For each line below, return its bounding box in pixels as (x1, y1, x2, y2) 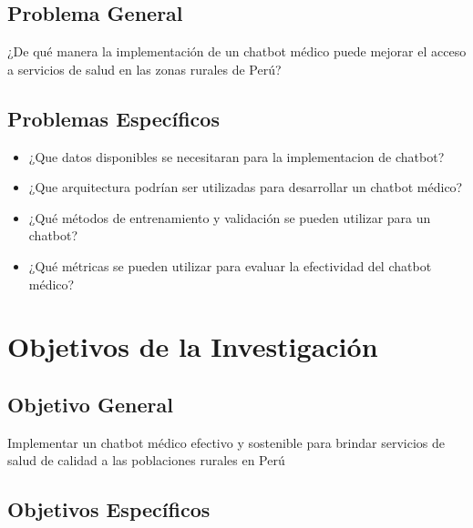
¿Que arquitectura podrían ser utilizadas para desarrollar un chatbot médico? (28, 178, 463, 197)
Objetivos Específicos (7, 495, 211, 523)
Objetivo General (7, 390, 173, 418)
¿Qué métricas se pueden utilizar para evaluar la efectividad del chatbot (28, 256, 432, 275)
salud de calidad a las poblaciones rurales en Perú (7, 451, 285, 470)
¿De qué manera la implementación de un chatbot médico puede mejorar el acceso (7, 42, 467, 61)
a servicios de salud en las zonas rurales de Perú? (7, 59, 282, 78)
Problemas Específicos (7, 104, 220, 132)
